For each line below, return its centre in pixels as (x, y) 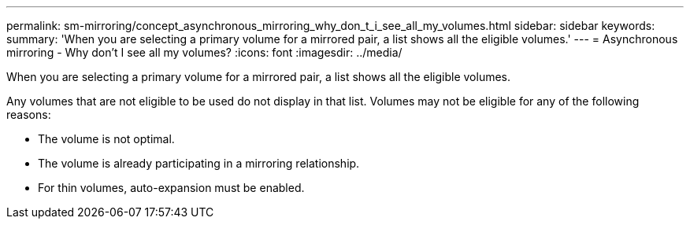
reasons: (29, 114)
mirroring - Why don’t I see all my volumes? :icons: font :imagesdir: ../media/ (204, 52)
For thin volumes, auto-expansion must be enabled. (171, 188)
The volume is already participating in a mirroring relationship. (199, 163)
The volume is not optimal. (106, 139)
